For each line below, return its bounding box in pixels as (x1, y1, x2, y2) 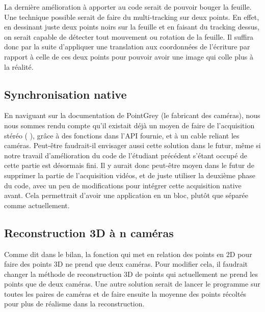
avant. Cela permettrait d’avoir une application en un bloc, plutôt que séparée (4, 190, 248, 201)
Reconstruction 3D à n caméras (4, 224, 174, 240)
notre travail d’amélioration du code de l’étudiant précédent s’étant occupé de (4, 150, 248, 160)
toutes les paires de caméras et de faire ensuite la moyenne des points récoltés (4, 288, 247, 299)
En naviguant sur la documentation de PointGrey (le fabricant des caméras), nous (4, 110, 260, 121)
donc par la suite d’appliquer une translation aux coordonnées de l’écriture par (4, 41, 250, 52)
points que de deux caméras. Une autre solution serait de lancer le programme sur (4, 278, 260, 289)
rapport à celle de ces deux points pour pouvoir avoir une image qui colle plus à (4, 51, 253, 62)
